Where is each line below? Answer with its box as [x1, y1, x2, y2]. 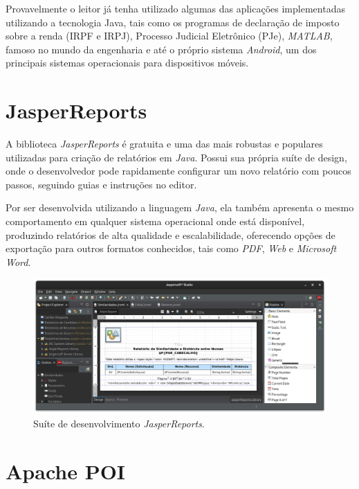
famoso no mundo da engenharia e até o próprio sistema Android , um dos [6, 42, 317, 56]
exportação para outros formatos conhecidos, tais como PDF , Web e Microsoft [6, 241, 337, 256]
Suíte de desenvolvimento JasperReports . [33, 416, 205, 431]
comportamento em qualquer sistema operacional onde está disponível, [6, 214, 305, 229]
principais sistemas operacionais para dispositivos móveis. [6, 55, 249, 70]
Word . [6, 254, 31, 269]
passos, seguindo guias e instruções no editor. [6, 177, 197, 191]
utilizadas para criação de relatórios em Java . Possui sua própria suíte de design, [6, 150, 347, 164]
